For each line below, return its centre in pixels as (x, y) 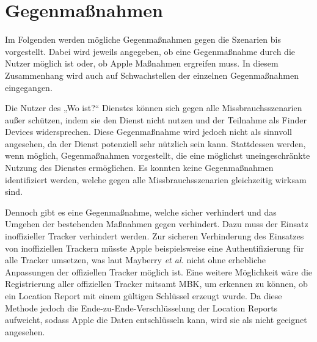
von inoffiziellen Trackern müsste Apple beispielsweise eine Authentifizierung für (155, 248)
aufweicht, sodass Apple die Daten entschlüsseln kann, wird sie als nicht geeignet (156, 320)
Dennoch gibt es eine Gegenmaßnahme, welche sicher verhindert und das (141, 212)
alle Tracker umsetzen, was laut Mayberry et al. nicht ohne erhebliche (135, 260)
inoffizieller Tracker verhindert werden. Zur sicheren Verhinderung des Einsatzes (155, 236)
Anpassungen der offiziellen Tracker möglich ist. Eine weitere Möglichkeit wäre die (159, 271)
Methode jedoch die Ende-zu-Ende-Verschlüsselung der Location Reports (141, 307)
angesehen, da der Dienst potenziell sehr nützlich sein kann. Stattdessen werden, (155, 143)
